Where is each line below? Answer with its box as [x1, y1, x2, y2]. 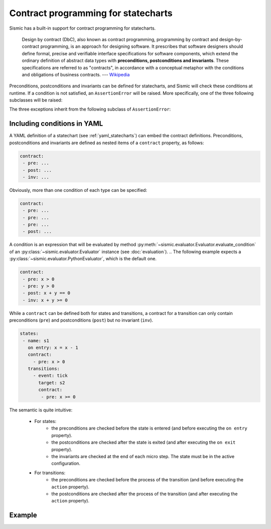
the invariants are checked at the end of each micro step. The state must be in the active [51, 453, 235, 459]
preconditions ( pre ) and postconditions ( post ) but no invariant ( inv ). [9, 317, 153, 324]
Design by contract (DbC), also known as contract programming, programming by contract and [22, 36, 218, 42]
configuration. [51, 460, 80, 467]
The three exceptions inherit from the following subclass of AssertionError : [9, 106, 171, 113]
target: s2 [38, 380, 65, 385]
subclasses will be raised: [9, 97, 63, 103]
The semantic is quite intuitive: [9, 407, 73, 413]
